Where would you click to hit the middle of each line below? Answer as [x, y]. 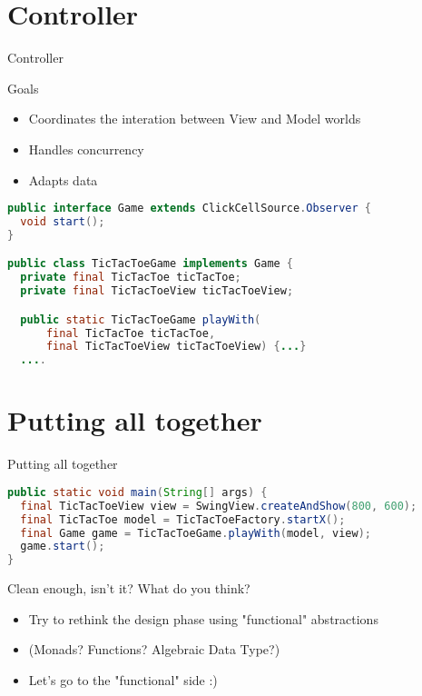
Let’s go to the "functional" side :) [123, 679]
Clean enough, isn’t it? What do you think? [129, 588]
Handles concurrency [86, 149]
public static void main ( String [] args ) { [137, 492]
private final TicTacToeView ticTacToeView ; [157, 291]
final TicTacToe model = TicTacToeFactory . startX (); [183, 519]
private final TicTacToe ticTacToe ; [131, 278]
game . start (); [63, 547]
